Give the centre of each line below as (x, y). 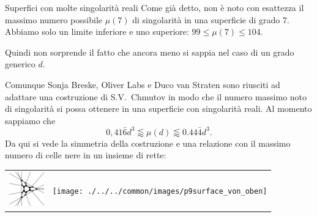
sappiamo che (30, 120)
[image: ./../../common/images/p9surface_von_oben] (160, 191)
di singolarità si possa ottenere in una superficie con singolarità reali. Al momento (158, 108)
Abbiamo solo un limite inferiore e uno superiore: (97, 31)
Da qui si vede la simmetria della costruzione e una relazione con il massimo (148, 143)
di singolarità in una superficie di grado (206, 19)
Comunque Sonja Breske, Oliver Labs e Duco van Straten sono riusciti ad (143, 84)
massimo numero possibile (54, 19)
